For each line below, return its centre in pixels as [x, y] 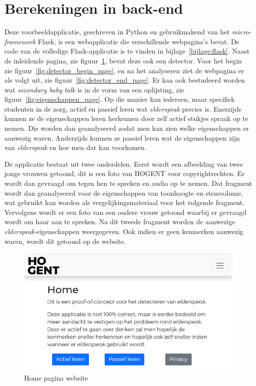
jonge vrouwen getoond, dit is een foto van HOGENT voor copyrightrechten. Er [125, 173]
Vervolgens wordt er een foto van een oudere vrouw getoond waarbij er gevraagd [126, 212]
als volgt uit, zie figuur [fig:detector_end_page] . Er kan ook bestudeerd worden [125, 80]
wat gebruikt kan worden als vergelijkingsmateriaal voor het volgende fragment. [125, 202]
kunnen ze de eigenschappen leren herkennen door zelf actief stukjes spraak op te [127, 118]
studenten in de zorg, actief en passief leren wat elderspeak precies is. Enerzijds [123, 108]
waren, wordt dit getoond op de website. [65, 241]
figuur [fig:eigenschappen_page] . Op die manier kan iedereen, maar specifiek [120, 99]
